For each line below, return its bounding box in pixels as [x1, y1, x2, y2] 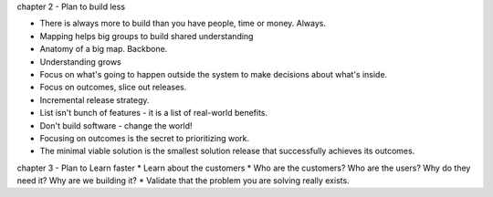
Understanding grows [39, 56, 122, 67]
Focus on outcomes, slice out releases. [39, 82, 187, 93]
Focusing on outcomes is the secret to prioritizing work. [39, 132, 250, 143]
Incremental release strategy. [39, 94, 150, 105]
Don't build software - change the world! [39, 119, 193, 131]
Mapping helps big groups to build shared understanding [39, 30, 254, 41]
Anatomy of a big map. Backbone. [39, 44, 168, 55]
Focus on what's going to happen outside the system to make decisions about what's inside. [39, 68, 388, 79]
